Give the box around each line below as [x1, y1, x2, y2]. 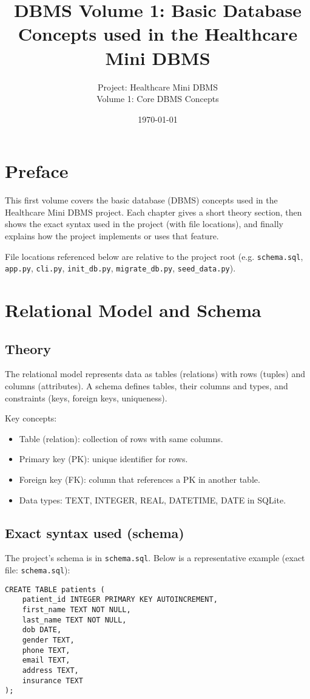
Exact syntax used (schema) [5, 523, 184, 542]
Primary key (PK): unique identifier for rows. [19, 452, 188, 465]
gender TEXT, [22, 636, 75, 645]
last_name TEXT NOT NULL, [22, 615, 127, 624]
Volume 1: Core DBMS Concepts [96, 92, 219, 105]
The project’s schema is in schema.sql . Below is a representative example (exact [5, 551, 305, 564]
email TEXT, [22, 656, 70, 665]
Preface [5, 159, 69, 183]
